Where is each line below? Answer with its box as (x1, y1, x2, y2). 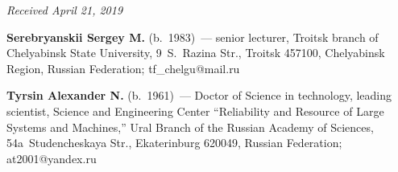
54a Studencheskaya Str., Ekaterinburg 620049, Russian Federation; (6, 134, 342, 151)
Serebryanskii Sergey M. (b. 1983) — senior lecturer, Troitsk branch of (6, 28, 379, 45)
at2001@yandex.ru (6, 149, 97, 166)
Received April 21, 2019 (6, 2, 123, 18)
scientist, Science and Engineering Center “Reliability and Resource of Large (6, 102, 384, 119)
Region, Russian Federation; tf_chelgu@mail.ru (6, 59, 240, 76)
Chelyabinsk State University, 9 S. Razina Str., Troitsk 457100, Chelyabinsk (6, 44, 385, 61)
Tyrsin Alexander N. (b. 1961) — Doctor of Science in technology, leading (6, 87, 392, 104)
